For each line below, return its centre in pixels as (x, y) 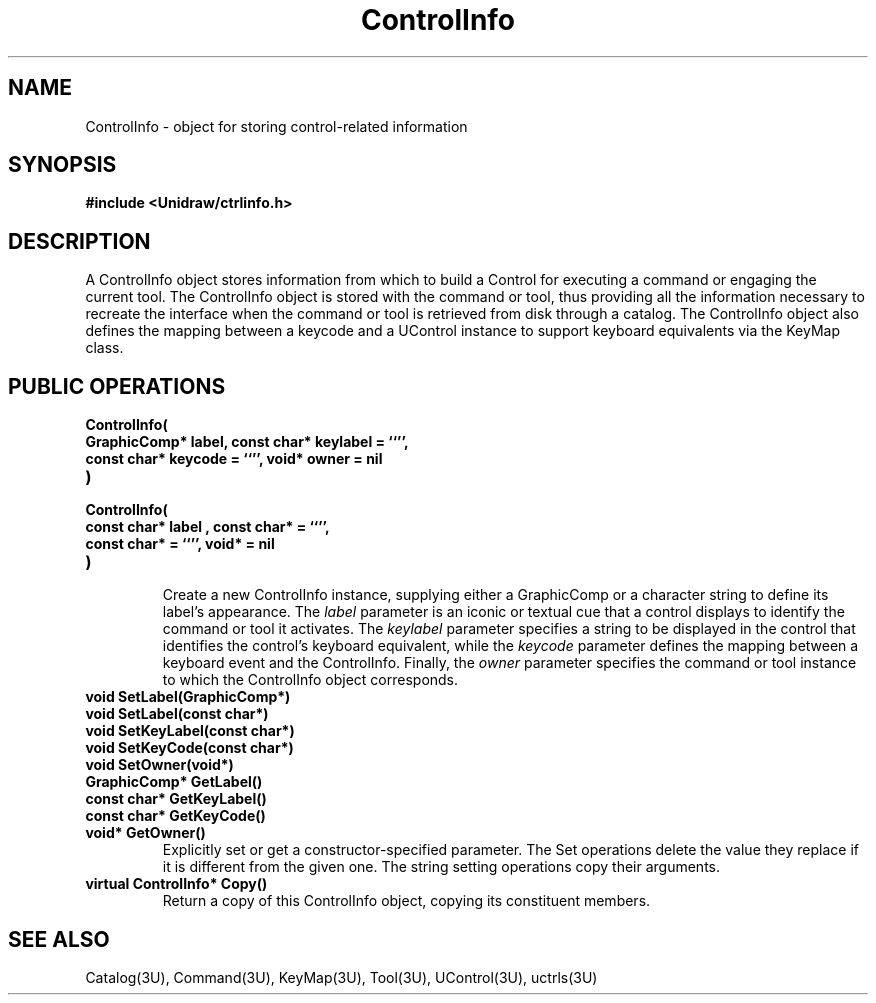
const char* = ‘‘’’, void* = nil (180, 544)
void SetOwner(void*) (159, 765)
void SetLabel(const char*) (177, 714)
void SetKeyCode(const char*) (189, 748)
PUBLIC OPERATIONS (117, 386)
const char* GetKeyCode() (175, 816)
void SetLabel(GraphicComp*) (188, 697)
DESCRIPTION (79, 241)
